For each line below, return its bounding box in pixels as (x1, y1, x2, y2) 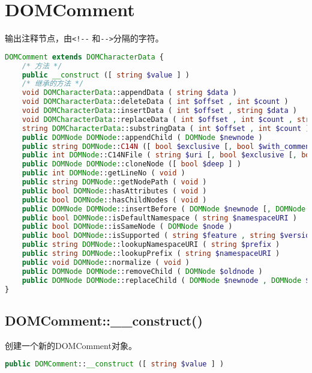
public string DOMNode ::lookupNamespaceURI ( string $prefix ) (22, 240, 280, 249)
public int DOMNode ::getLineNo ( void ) (22, 169, 185, 178)
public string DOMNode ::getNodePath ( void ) (22, 178, 207, 187)
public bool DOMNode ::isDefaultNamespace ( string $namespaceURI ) (22, 213, 297, 222)
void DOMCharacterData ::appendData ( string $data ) (22, 88, 237, 97)
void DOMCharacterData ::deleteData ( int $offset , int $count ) (22, 97, 289, 106)
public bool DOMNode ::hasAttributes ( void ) (22, 186, 207, 195)
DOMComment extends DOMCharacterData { (5, 52, 164, 61)
